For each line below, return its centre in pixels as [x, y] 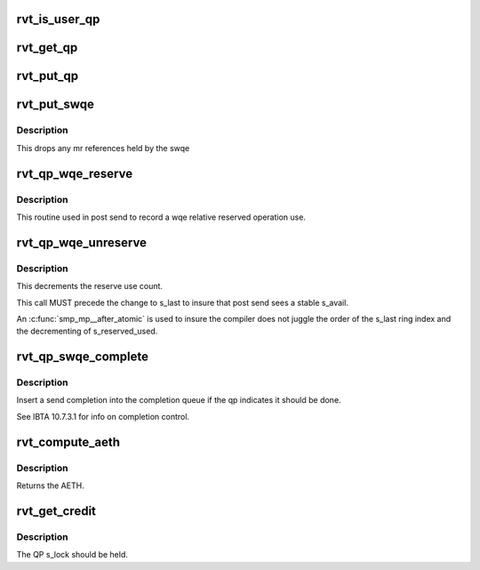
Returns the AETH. [50, 486]
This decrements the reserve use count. [90, 286]
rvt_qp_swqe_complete [82, 357]
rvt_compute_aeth [68, 442]
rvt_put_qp [48, 76]
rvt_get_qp [47, 48]
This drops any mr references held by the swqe [103, 148]
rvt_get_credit [56, 511]
